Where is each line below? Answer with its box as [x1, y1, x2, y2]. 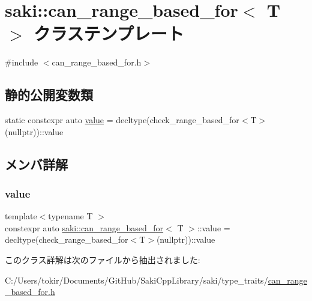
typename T [48, 210, 93, 222]
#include [5, 56, 38, 68]
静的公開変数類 [5, 85, 93, 104]
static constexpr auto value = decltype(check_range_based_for [5, 114, 239, 126]
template [5, 210, 37, 222]
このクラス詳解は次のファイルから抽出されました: [5, 254, 200, 266]
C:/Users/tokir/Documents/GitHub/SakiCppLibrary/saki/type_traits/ [5, 273, 268, 286]
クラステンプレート [34, 21, 184, 46]
